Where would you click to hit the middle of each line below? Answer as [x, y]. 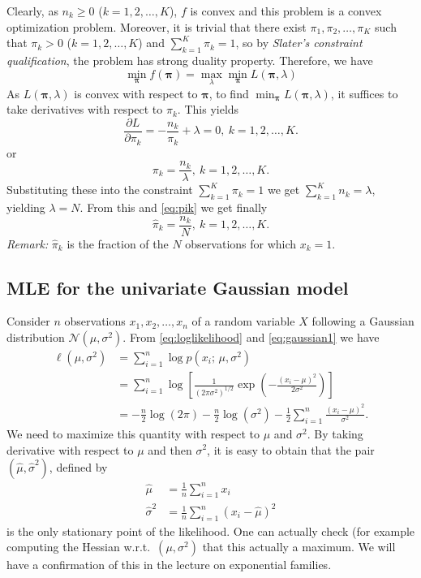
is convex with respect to [136, 93]
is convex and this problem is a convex [286, 11]
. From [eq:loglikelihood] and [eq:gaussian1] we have [251, 337]
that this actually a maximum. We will [299, 547]
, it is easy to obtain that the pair [291, 449]
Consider [28, 321]
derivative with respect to [70, 449]
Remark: [28, 243]
